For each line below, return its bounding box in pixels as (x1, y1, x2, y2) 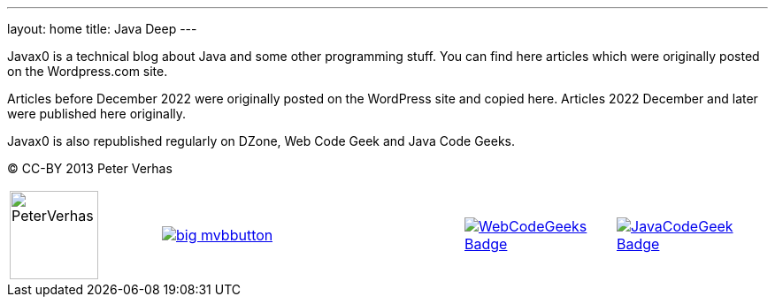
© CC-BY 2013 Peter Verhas (7, 161, 173, 176)
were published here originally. (7, 106, 187, 121)
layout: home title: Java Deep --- (7, 21, 197, 36)
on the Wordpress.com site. (7, 64, 168, 79)
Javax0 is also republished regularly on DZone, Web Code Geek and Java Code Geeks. (7, 133, 516, 148)
